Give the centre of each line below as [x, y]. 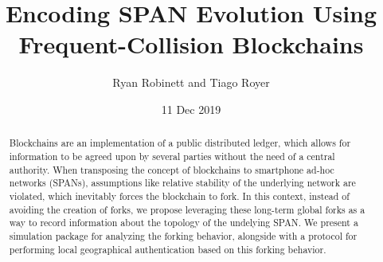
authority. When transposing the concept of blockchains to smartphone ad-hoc [172, 169]
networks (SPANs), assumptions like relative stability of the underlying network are [182, 183]
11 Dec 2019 [191, 109]
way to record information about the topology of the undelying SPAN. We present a [184, 223]
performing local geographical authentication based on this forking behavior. [168, 249]
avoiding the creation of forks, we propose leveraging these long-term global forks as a [187, 209]
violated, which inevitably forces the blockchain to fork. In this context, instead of [179, 196]
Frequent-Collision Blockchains [191, 44]
